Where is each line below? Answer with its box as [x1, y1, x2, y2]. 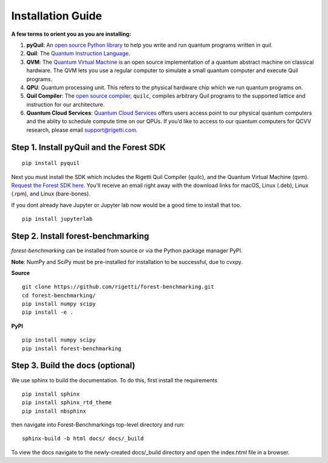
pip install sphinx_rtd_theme [22, 399, 112, 406]
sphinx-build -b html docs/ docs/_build [22, 435, 144, 442]
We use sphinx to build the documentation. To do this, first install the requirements [11, 376, 218, 384]
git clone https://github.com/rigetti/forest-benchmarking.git [22, 283, 214, 291]
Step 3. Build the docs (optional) [11, 360, 135, 371]
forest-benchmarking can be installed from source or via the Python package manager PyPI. [11, 247, 243, 254]
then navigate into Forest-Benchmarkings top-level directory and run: [11, 421, 185, 428]
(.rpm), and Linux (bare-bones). [11, 190, 91, 197]
